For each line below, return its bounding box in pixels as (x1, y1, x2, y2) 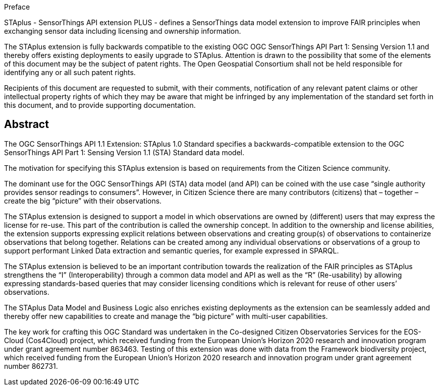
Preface (4, 3, 30, 11)
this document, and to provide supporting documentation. (4, 101, 196, 109)
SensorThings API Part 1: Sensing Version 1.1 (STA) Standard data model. (4, 148, 245, 157)
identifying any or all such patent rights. (4, 68, 136, 77)
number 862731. (4, 361, 58, 370)
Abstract (4, 118, 49, 131)
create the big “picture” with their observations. (4, 196, 162, 205)
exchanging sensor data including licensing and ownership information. (4, 27, 241, 35)
